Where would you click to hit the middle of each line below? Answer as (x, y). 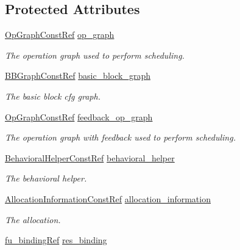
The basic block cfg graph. (53, 96)
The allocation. (33, 219)
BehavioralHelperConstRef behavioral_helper (90, 157)
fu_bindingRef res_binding (56, 240)
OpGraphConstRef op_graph (60, 35)
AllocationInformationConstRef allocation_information (108, 198)
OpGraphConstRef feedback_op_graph (79, 116)
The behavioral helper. (46, 178)
